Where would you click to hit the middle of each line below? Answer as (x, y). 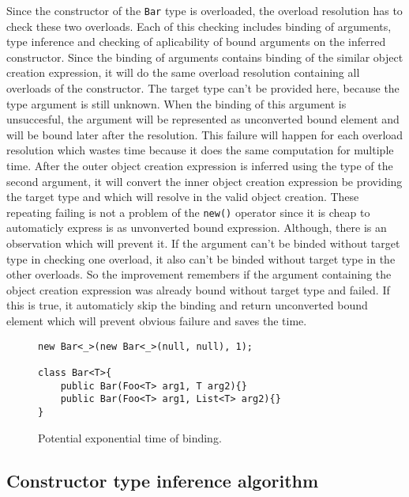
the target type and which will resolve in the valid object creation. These (183, 197)
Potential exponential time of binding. (130, 437)
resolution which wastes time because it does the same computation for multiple (200, 150)
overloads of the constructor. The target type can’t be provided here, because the (203, 88)
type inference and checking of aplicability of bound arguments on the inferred (196, 42)
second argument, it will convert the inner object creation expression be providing (204, 181)
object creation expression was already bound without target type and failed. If (198, 289)
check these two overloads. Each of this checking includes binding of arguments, (199, 26)
